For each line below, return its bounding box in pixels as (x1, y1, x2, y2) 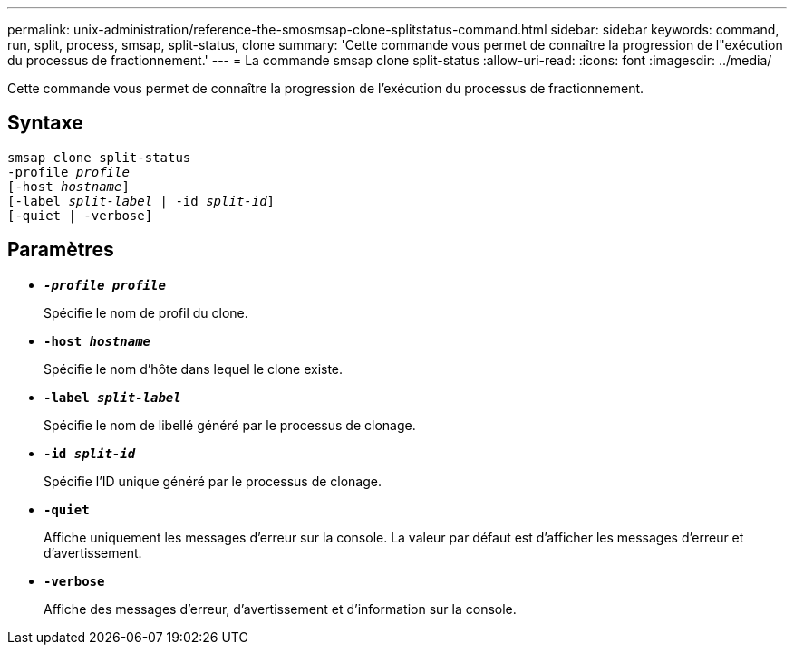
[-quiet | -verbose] (7, 207, 153, 223)
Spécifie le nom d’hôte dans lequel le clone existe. (44, 360, 344, 377)
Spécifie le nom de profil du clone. (44, 304, 248, 321)
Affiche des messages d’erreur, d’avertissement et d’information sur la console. (44, 600, 517, 617)
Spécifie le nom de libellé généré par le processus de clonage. (44, 417, 416, 433)
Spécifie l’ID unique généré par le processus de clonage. (44, 473, 382, 489)
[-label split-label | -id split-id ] (7, 193, 276, 208)
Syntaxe (7, 111, 83, 135)
